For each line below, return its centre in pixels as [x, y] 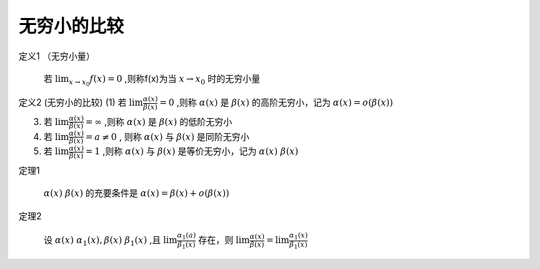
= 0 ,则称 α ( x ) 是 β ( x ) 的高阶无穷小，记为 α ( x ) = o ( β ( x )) [276, 102]
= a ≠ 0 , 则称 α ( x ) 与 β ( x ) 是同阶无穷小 [167, 136]
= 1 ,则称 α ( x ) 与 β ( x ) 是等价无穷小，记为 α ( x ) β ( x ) [192, 151]
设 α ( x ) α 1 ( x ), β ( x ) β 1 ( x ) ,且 [102, 241]
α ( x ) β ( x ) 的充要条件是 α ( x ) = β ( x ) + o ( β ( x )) [136, 193]
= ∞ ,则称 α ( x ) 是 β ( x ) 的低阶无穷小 [159, 121]
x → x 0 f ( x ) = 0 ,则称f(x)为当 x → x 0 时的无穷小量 [164, 80]
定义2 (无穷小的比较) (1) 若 [72, 102]
